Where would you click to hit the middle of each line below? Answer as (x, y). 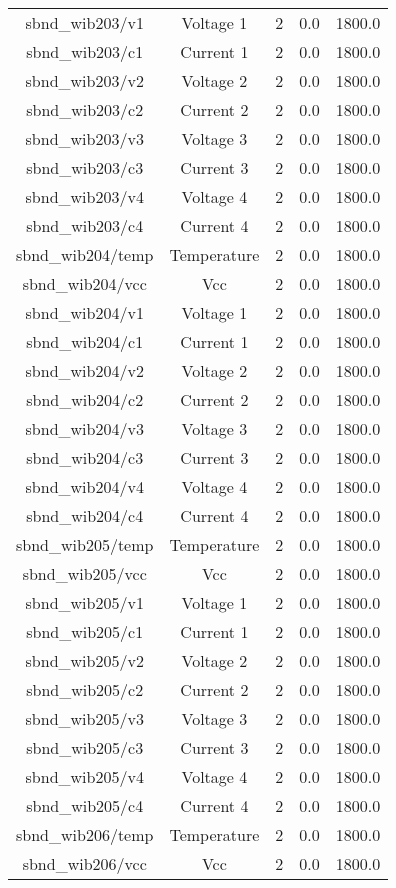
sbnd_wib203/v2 (84, 80)
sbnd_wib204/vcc (84, 283)
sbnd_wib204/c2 (85, 399)
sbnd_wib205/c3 (85, 747)
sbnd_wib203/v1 (84, 22)
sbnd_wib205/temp (85, 544)
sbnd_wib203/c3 (85, 167)
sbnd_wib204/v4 (84, 486)
